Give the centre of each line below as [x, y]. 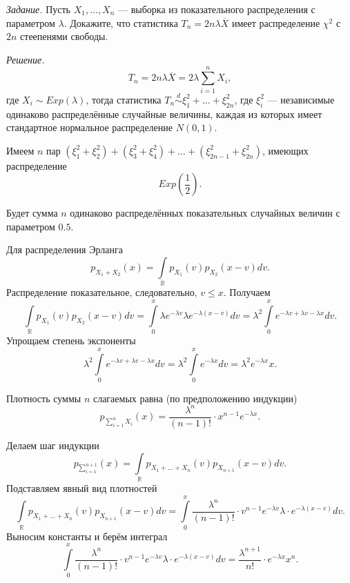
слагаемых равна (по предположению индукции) [195, 398]
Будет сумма [32, 213]
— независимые [301, 99]
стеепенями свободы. [64, 36]
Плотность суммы [44, 398]
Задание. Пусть [38, 9]
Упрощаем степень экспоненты [71, 340]
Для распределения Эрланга [65, 249]
